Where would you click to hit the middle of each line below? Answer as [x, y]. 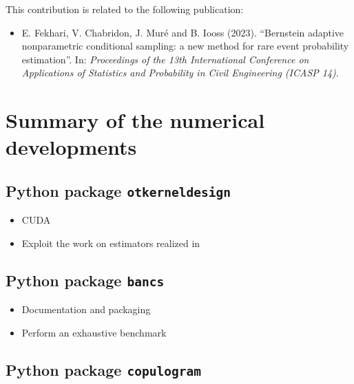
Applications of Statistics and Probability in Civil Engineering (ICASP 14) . [180, 73]
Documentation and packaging [86, 309]
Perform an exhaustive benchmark [94, 332]
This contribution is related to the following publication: [125, 9]
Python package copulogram [103, 369]
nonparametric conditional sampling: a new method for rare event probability [185, 46]
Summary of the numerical [135, 120]
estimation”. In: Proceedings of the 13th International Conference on [165, 59]
